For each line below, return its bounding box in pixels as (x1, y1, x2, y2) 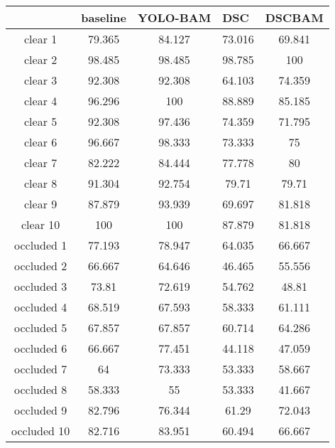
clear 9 (23, 196, 57, 212)
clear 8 (23, 175, 57, 191)
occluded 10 (11, 422, 70, 439)
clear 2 (23, 51, 57, 68)
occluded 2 (14, 257, 67, 274)
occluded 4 (14, 299, 67, 315)
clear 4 (23, 92, 57, 109)
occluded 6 (14, 340, 67, 356)
